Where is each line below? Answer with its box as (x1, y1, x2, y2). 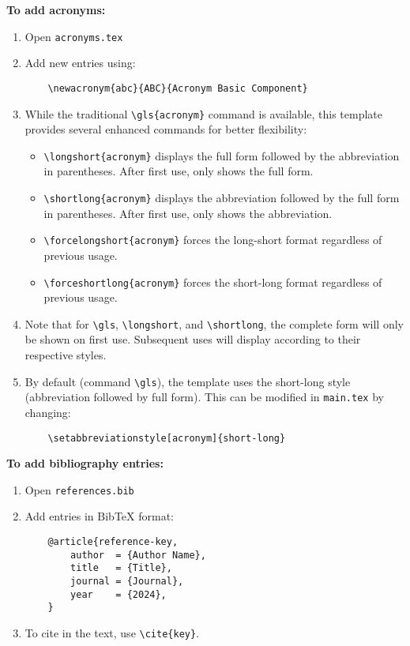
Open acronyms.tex (24, 28, 123, 44)
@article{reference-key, (47, 536, 179, 547)
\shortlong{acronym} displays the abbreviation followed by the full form (43, 190, 400, 205)
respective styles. (24, 347, 107, 362)
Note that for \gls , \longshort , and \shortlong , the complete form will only (24, 315, 404, 332)
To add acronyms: (6, 2, 106, 17)
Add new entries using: (24, 54, 136, 71)
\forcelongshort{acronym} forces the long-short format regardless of (43, 231, 382, 248)
